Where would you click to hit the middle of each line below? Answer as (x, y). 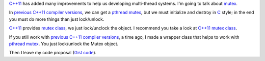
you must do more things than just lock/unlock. (56, 19)
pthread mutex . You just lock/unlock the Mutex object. (64, 44)
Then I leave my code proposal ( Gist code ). (53, 53)
